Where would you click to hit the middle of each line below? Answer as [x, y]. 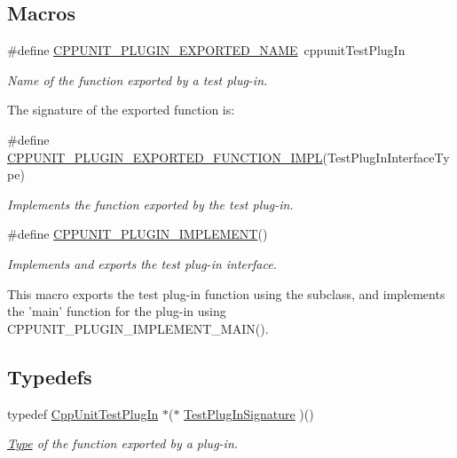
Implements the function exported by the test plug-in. [150, 204]
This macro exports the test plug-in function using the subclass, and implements [226, 293]
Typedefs [50, 376]
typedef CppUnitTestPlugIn [83, 413]
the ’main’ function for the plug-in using [117, 311]
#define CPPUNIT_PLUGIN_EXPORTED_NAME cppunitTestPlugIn [206, 50]
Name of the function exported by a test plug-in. [138, 79]
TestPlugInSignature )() [249, 413]
